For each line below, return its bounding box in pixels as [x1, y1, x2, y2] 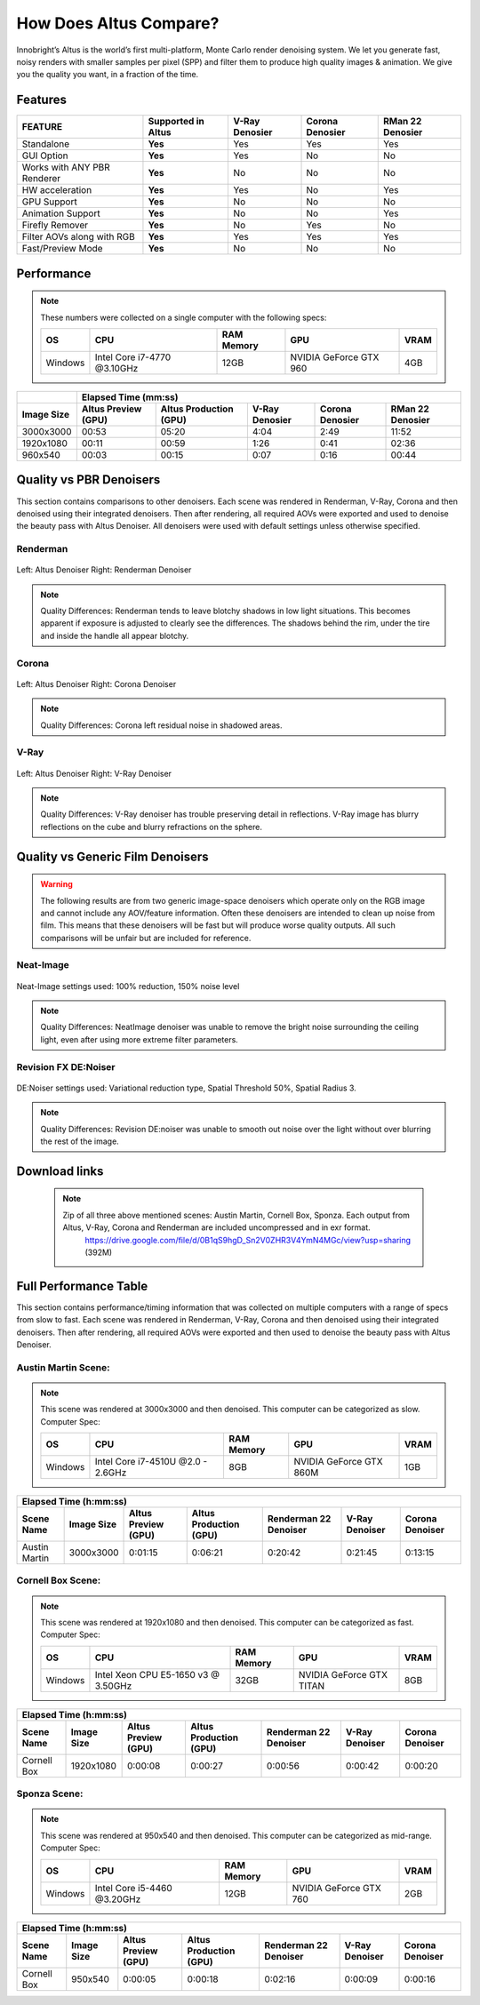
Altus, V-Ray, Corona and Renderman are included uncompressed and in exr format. [62, 1222, 371, 1233]
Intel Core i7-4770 [94, 351, 172, 363]
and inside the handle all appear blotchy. [40, 630, 189, 641]
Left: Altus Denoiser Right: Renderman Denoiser [16, 564, 192, 575]
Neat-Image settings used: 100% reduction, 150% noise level [16, 980, 240, 991]
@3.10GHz [94, 363, 139, 375]
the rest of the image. [40, 1136, 119, 1146]
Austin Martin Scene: [16, 1361, 110, 1373]
